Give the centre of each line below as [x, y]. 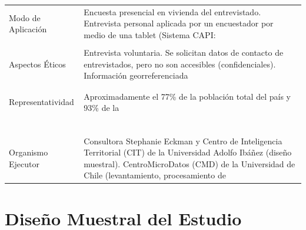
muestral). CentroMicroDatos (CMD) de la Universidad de [189, 163]
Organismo [29, 152]
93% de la [102, 108]
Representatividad [41, 102]
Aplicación [28, 29]
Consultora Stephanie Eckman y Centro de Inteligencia [183, 141]
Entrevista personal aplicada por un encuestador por [179, 23]
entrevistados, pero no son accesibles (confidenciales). [180, 64]
